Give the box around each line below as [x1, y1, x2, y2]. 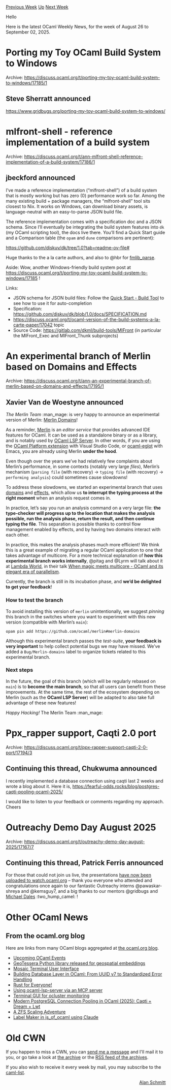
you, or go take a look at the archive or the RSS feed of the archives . [6, 1054, 149, 1061]
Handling [13, 977, 32, 983]
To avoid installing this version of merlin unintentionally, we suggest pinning [6, 608, 164, 614]
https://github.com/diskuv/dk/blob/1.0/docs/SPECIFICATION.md [13, 311, 147, 317]
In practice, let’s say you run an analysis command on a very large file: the [6, 505, 161, 511]
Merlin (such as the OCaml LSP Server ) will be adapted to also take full [6, 694, 154, 700]
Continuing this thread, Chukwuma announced [6, 764, 157, 773]
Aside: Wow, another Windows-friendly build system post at [6, 264, 131, 270]
